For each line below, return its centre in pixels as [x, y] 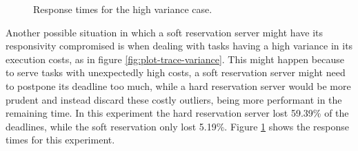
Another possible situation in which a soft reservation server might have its [164, 32]
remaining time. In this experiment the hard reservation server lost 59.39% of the [177, 113]
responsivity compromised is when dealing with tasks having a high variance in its [179, 46]
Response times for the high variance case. [123, 9]
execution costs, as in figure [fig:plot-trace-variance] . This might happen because [175, 59]
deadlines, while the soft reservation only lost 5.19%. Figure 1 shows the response [177, 126]
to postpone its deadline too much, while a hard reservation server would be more [178, 85]
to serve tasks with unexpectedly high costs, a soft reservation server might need [176, 72]
